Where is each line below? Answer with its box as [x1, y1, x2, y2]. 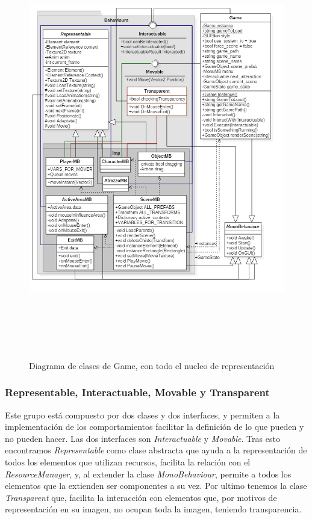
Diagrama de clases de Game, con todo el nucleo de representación [29, 359, 275, 371]
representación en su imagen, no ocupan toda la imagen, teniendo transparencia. [5, 503, 302, 515]
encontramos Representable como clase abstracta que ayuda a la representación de [5, 444, 307, 456]
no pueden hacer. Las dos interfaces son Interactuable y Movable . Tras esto [5, 432, 280, 444]
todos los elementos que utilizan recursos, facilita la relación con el [5, 455, 251, 468]
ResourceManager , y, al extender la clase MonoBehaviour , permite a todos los [5, 467, 292, 480]
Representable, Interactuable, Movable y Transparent [5, 385, 270, 400]
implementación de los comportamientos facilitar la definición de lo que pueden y [5, 420, 304, 433]
